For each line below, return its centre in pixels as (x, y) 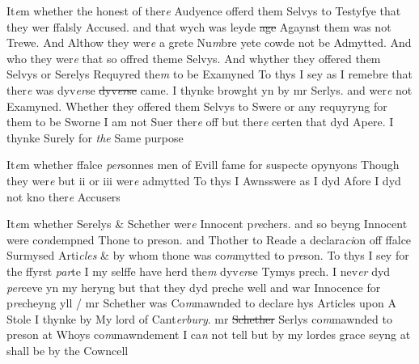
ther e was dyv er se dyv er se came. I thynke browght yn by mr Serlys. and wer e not (209, 89)
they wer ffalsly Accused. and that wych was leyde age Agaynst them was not (199, 26)
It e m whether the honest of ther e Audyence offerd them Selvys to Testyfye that (204, 11)
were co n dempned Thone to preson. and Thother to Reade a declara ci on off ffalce (209, 239)
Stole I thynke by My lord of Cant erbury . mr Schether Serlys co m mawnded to (199, 318)
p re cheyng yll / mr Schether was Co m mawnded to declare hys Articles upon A (201, 303)
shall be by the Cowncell (68, 350)
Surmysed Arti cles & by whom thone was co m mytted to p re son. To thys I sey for (208, 255)
